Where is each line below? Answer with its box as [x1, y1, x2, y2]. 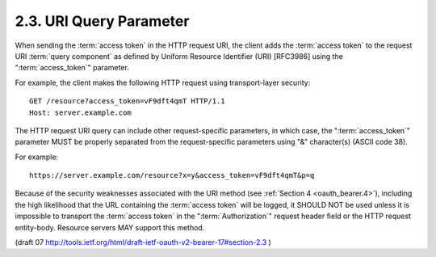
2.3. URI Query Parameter [15, 12, 190, 30]
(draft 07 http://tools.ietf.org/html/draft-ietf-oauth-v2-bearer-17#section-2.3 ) [15, 238, 272, 247]
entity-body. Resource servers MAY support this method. [15, 222, 205, 232]
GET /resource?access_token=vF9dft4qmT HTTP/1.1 [29, 97, 225, 106]
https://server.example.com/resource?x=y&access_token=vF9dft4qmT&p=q [29, 171, 315, 180]
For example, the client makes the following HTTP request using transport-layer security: [15, 78, 311, 87]
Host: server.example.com [29, 107, 132, 117]
